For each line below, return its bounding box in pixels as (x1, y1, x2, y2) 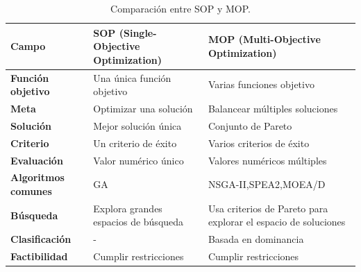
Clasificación (10, 232, 72, 246)
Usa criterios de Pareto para (208, 201, 328, 215)
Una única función (93, 70, 171, 85)
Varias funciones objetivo (208, 77, 314, 92)
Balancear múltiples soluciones (208, 101, 338, 116)
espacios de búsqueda (93, 214, 184, 229)
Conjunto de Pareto (208, 118, 292, 133)
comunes (10, 184, 52, 198)
